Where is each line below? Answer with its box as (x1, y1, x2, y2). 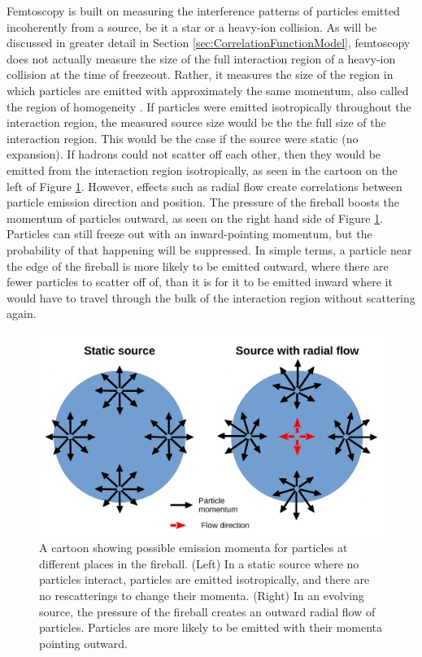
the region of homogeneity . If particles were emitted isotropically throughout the (7, 98, 411, 115)
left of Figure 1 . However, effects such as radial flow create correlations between (7, 177, 402, 194)
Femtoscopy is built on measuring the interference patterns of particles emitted (7, 2, 400, 19)
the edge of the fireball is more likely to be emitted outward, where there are (7, 257, 389, 274)
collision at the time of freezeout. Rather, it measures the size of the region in (7, 66, 394, 83)
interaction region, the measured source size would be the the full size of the (7, 114, 386, 131)
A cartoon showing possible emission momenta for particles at (39, 539, 348, 556)
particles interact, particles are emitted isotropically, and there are (39, 571, 370, 588)
